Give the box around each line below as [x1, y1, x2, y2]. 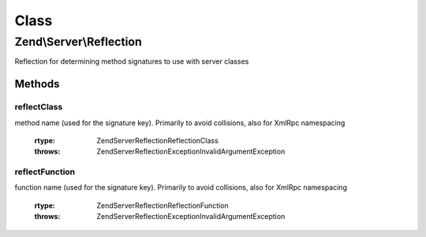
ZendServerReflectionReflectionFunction [96, 201, 229, 210]
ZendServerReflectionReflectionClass [96, 135, 219, 145]
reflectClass [14, 102, 63, 113]
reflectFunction [14, 166, 76, 177]
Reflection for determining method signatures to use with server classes [14, 57, 249, 66]
